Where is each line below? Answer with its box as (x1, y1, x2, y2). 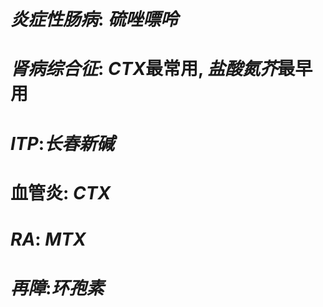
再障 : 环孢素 (10, 277, 105, 300)
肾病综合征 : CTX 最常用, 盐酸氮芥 (10, 58, 278, 80)
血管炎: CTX (10, 181, 112, 204)
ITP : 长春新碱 (10, 132, 115, 155)
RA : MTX (10, 228, 87, 250)
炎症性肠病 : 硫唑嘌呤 (10, 8, 179, 31)
